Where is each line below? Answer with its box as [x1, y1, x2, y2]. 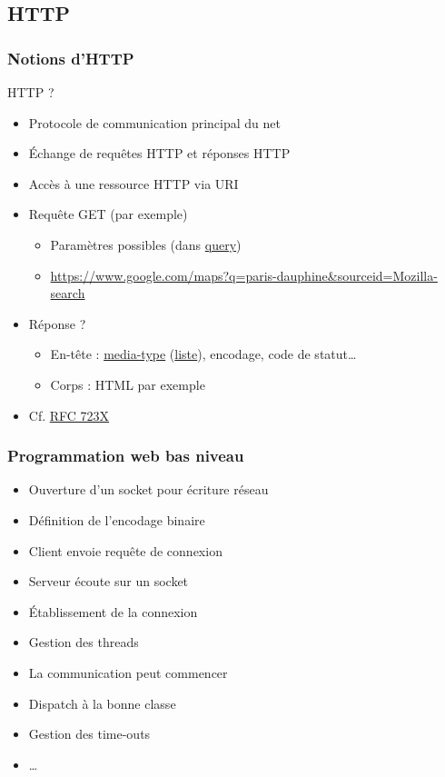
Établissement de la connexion [28, 602, 198, 621]
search [50, 284, 85, 303]
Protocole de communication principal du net [28, 113, 281, 132]
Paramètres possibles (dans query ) [50, 234, 242, 254]
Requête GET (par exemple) [28, 204, 188, 224]
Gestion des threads [28, 633, 139, 652]
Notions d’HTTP [7, 46, 134, 69]
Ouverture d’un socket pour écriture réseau [28, 480, 269, 499]
